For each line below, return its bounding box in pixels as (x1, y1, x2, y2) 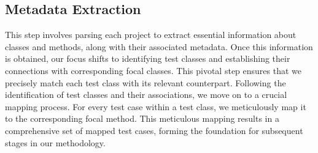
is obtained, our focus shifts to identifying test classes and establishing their (5, 52, 290, 65)
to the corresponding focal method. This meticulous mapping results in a (5, 112, 279, 125)
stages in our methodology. (5, 136, 106, 149)
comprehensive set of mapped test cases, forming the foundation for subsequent (5, 124, 303, 136)
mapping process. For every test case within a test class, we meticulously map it (5, 100, 306, 113)
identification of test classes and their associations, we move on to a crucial (5, 88, 287, 101)
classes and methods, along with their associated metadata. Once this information (5, 40, 313, 53)
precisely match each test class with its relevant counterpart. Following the (5, 76, 286, 89)
